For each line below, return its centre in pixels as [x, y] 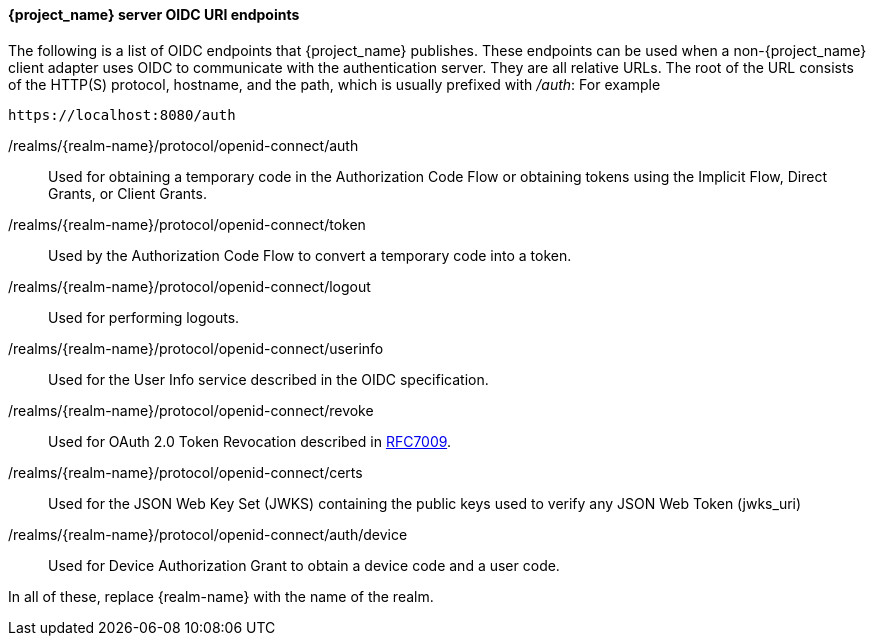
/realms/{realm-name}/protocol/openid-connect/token [187, 224]
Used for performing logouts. [144, 317]
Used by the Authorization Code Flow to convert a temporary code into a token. [310, 255]
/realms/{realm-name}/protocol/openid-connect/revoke [191, 410]
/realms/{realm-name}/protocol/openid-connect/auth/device [208, 534]
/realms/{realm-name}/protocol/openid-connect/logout [189, 286]
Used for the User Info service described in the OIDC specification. [268, 379]
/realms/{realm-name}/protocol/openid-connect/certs [185, 472]
